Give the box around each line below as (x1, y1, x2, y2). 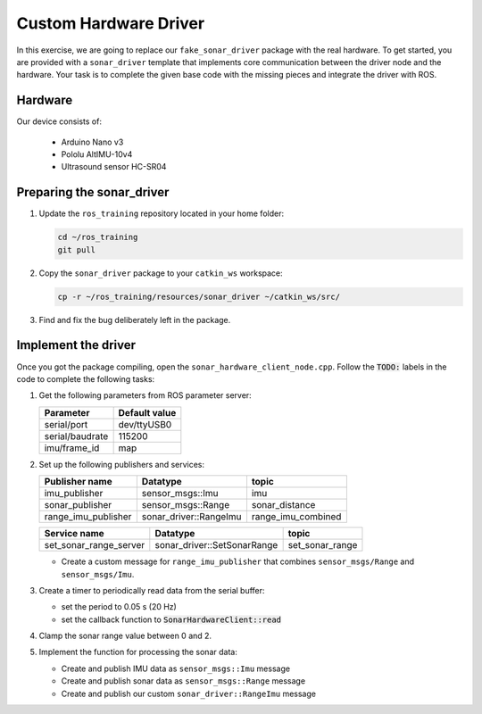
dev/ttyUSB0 (118, 418, 172, 430)
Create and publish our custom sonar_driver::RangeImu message (61, 688, 317, 699)
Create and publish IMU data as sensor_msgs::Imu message (61, 663, 290, 674)
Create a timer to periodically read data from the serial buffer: (38, 585, 265, 595)
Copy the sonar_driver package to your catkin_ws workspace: (38, 268, 283, 278)
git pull (57, 245, 96, 254)
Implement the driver (16, 337, 137, 353)
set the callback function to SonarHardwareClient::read (61, 614, 281, 625)
